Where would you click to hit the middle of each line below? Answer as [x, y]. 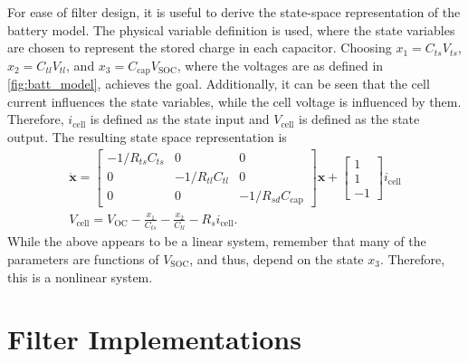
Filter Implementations [154, 339]
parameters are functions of [83, 259]
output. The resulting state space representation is [147, 137]
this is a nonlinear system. [80, 276]
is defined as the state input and [180, 119]
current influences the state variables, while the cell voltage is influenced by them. [234, 101]
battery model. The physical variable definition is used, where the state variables [231, 29]
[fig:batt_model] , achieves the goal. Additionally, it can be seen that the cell [219, 84]
